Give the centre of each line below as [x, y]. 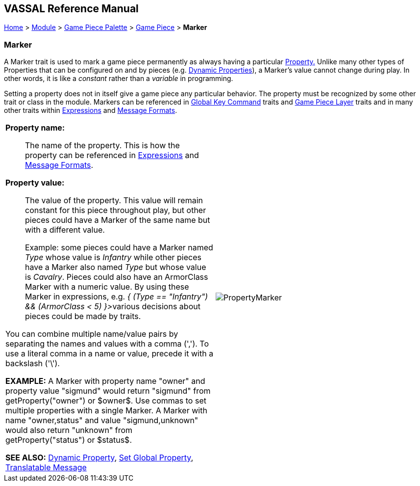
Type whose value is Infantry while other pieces [113, 257]
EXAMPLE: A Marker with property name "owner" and [105, 381]
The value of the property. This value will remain [114, 201]
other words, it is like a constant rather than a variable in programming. [119, 79]
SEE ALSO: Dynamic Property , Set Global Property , [99, 458]
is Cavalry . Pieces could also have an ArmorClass [117, 277]
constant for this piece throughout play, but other [116, 210]
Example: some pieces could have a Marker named [119, 248]
